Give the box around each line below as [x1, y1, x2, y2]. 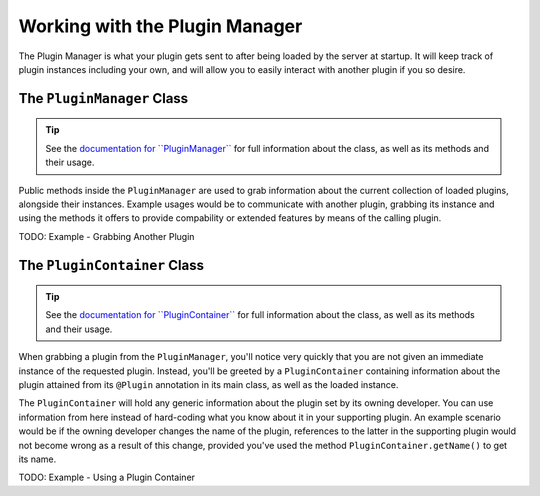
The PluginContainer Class [18, 256, 205, 274]
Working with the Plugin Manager [18, 15, 303, 37]
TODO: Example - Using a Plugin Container [18, 471, 195, 484]
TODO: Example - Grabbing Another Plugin [18, 230, 195, 242]
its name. [18, 453, 57, 465]
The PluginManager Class [18, 90, 189, 107]
